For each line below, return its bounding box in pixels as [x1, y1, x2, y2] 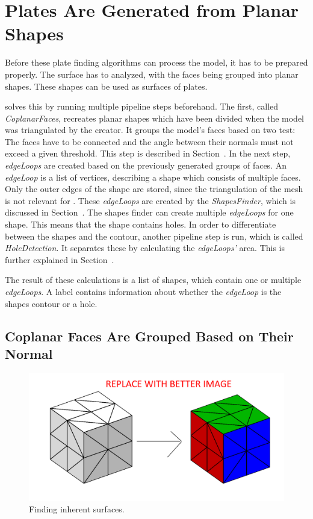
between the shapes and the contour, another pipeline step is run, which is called [5, 229, 303, 242]
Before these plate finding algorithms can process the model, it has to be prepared [5, 56, 308, 69]
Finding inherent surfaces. [29, 503, 125, 515]
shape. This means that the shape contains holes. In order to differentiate [5, 218, 276, 231]
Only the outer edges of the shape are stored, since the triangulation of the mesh [5, 182, 303, 195]
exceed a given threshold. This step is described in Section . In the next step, [5, 147, 291, 160]
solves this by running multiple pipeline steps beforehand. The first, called [5, 100, 279, 113]
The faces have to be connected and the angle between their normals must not [5, 135, 294, 148]
